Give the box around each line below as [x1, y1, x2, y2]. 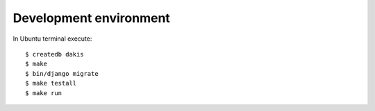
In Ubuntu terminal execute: [12, 34, 92, 43]
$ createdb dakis [25, 50, 84, 58]
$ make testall [25, 79, 77, 88]
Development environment [12, 10, 170, 26]
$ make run [25, 89, 62, 97]
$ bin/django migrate [25, 70, 99, 77]
